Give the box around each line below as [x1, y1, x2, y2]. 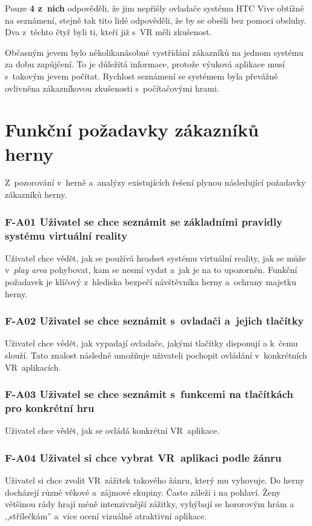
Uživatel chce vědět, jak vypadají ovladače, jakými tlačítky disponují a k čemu [5, 337, 298, 349]
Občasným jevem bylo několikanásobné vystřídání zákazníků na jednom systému [5, 46, 304, 58]
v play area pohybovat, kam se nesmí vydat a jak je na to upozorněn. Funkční [5, 263, 297, 276]
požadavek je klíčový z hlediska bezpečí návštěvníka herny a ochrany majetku [5, 275, 296, 288]
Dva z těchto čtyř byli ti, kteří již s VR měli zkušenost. [5, 25, 212, 38]
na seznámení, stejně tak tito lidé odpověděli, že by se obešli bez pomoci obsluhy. [5, 13, 307, 26]
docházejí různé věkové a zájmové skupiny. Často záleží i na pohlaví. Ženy [5, 485, 281, 498]
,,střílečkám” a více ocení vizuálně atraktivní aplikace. [5, 509, 207, 522]
